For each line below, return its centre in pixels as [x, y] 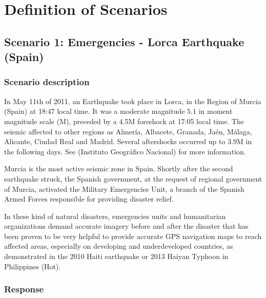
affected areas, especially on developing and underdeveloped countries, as [119, 246]
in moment [216, 111]
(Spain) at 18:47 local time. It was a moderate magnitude [95, 111]
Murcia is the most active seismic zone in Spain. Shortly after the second [119, 168]
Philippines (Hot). [33, 266]
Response [24, 289]
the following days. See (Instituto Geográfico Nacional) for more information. [125, 151]
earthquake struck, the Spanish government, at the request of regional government [133, 178]
